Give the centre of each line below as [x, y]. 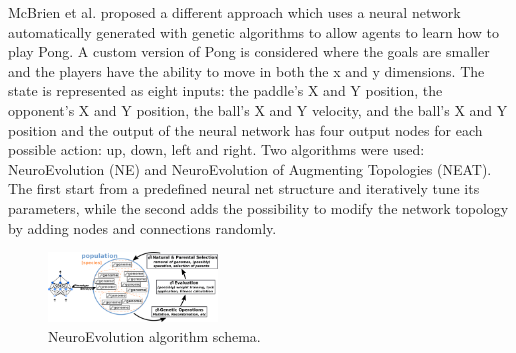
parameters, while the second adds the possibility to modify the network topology [258, 207]
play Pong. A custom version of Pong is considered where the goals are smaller [249, 51]
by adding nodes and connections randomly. [142, 227]
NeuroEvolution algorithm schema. [154, 335]
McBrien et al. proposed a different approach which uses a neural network [234, 12]
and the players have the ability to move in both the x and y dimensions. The [246, 70]
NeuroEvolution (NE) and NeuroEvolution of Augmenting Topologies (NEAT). [250, 168]
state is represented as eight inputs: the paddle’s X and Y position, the [225, 90]
